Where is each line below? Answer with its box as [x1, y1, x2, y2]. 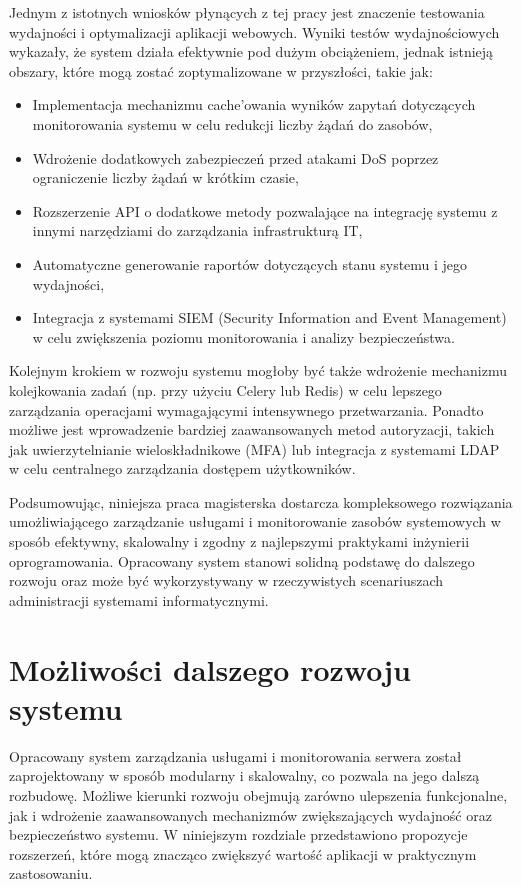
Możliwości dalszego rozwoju [9, 648, 411, 689]
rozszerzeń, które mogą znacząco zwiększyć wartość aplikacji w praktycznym [9, 843, 477, 864]
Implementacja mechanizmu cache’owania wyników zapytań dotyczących [32, 94, 476, 115]
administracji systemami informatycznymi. [9, 589, 269, 610]
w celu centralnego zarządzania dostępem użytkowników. [9, 458, 356, 479]
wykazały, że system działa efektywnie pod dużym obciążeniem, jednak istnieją [9, 41, 494, 62]
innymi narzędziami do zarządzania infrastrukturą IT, [32, 220, 363, 241]
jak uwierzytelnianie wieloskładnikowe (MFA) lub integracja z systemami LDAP [9, 438, 500, 459]
